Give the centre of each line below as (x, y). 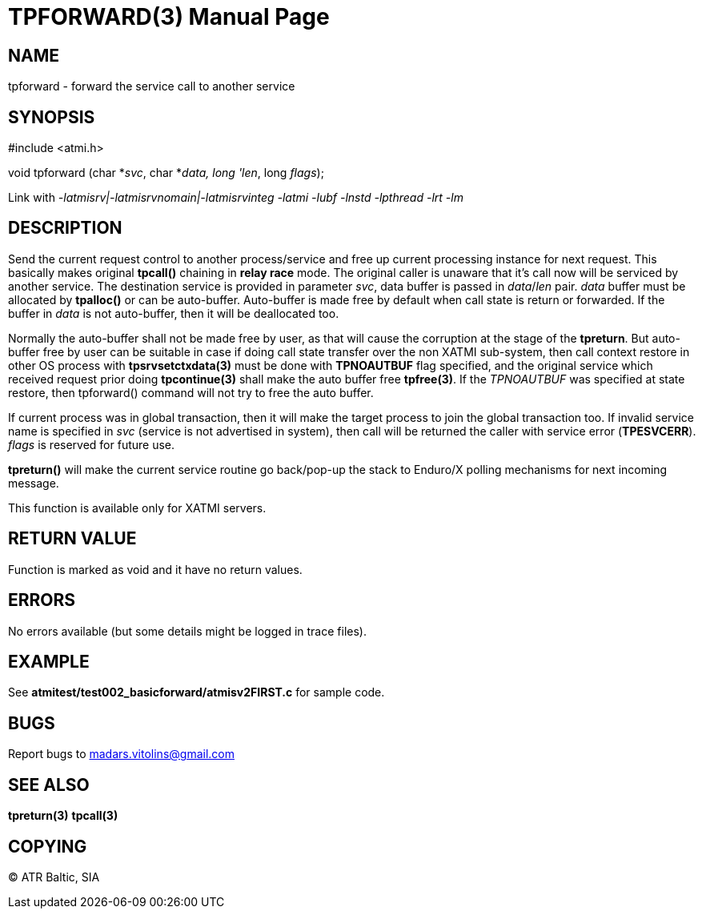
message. (34, 483)
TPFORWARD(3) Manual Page (169, 17)
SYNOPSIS (52, 117)
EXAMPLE (49, 661)
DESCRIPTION (65, 228)
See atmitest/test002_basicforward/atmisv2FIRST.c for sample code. (197, 692)
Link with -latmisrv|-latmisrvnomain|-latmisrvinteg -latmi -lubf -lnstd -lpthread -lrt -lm (236, 198)
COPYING (48, 846)
